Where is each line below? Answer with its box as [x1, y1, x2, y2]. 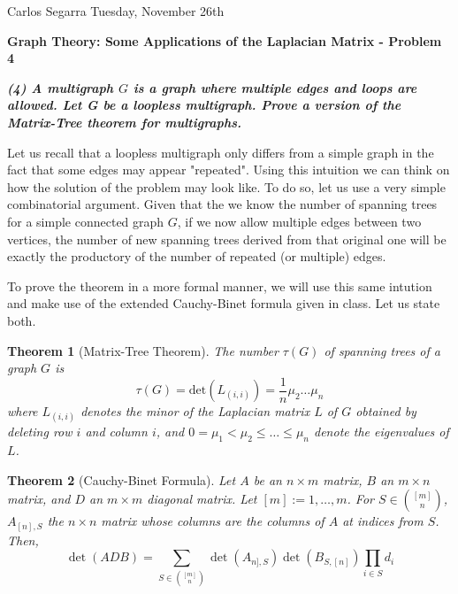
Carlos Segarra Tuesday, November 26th [7, 2, 225, 19]
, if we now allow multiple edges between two [177, 212, 422, 230]
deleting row [7, 422, 73, 441]
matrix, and [7, 490, 71, 508]
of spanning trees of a [324, 341, 440, 359]
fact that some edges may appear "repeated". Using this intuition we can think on [7, 160, 450, 179]
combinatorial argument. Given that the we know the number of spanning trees [7, 195, 438, 213]
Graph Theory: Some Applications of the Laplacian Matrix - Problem [7, 31, 442, 50]
